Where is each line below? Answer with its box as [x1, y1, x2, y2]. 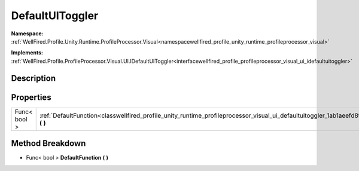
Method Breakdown [11, 138, 86, 149]
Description [11, 73, 56, 83]
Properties [11, 92, 51, 102]
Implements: [11, 49, 44, 56]
